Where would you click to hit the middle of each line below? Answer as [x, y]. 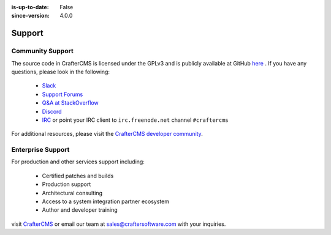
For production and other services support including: [78, 162]
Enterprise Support [40, 150]
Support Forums [63, 94]
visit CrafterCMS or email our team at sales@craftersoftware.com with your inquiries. [119, 224]
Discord [52, 111]
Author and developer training [80, 210]
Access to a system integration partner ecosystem [106, 201]
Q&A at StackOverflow [70, 103]
